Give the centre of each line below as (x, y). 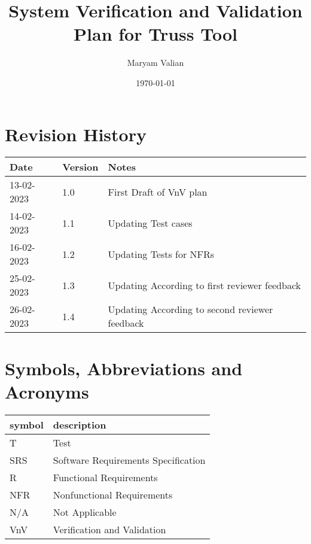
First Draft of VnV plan (158, 192)
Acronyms (47, 391)
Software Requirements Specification (129, 460)
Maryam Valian (155, 63)
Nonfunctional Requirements (113, 494)
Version (80, 167)
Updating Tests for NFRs (161, 254)
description (80, 424)
